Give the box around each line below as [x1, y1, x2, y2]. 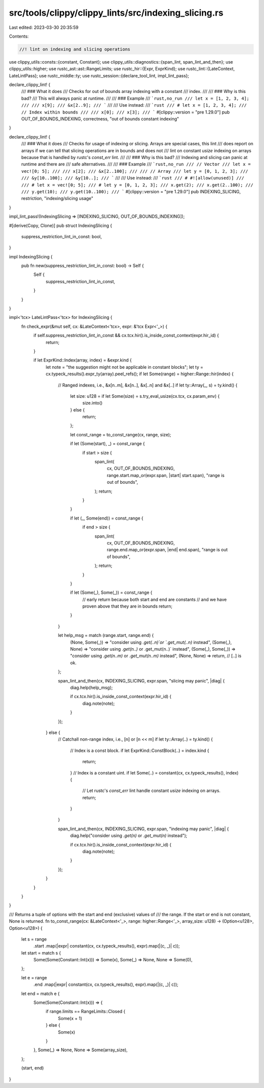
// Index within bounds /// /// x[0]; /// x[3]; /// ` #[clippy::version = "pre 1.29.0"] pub [21, 109, 230, 115]
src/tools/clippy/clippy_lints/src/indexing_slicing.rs [9, 7, 223, 18]
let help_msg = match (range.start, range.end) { [58, 633, 154, 638]
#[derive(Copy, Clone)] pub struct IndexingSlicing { [9, 223, 112, 228]
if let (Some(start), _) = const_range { [70, 441, 145, 447]
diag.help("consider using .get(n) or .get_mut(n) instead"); [70, 833, 188, 839]
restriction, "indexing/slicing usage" [21, 196, 94, 202]
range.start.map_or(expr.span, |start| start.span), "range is [107, 472, 225, 478]
